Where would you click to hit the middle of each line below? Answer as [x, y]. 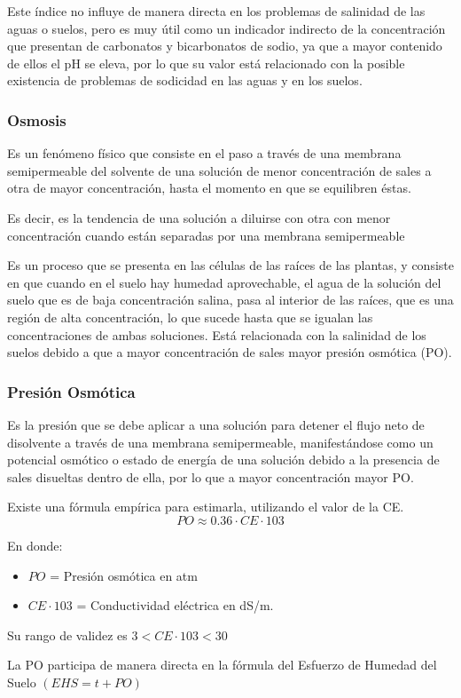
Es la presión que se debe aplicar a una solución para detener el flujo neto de [216, 424]
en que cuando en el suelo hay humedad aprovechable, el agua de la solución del [224, 282]
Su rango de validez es [67, 635]
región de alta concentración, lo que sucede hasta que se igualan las [190, 317]
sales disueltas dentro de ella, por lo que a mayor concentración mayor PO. [211, 476]
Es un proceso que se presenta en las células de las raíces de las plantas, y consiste [230, 265]
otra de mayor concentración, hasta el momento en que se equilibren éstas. [209, 188]
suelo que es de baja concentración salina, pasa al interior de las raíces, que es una [230, 300]
